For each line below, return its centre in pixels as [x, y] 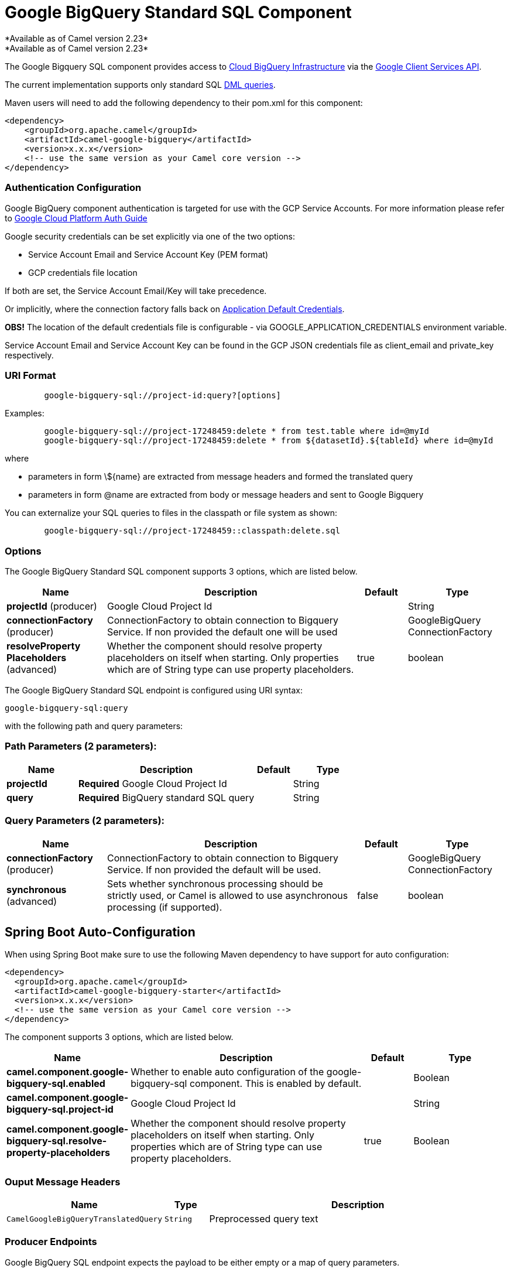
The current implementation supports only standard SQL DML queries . [140, 84]
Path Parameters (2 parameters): [81, 746]
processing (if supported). [165, 907]
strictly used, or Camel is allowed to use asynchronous [228, 895]
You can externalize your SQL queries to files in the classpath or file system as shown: [171, 513]
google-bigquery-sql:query [66, 708]
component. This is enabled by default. [275, 1084]
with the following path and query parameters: [94, 726]
